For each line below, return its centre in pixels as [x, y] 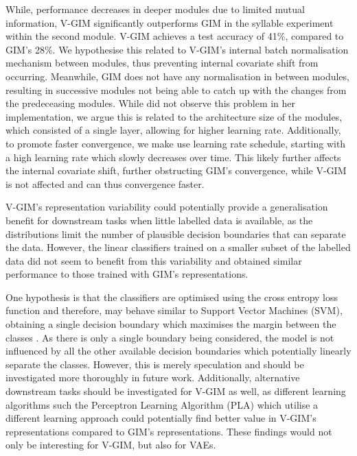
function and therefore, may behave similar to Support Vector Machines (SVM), [174, 310]
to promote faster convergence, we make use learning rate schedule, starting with [176, 143]
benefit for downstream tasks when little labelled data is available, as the [159, 220]
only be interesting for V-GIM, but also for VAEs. [111, 445]
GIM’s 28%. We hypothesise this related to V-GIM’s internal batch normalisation [177, 49]
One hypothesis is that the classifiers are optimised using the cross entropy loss [172, 297]
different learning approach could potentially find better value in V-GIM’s [161, 418]
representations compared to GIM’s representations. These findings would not [169, 431]
